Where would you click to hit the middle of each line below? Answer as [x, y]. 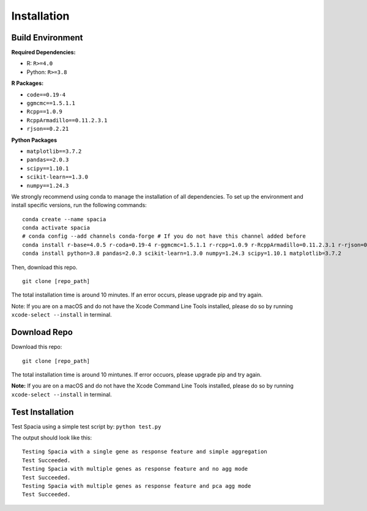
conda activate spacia [56, 228]
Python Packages [34, 140]
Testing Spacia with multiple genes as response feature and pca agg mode [137, 486]
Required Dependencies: [43, 53]
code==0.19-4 [46, 94]
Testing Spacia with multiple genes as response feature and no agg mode [135, 469]
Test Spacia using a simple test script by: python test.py [86, 426]
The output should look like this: [51, 438]
